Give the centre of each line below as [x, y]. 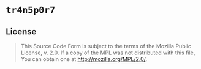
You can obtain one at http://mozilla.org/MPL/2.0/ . [84, 59]
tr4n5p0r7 [31, 10]
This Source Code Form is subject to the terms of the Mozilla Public [106, 46]
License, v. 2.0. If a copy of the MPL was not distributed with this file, [108, 53]
